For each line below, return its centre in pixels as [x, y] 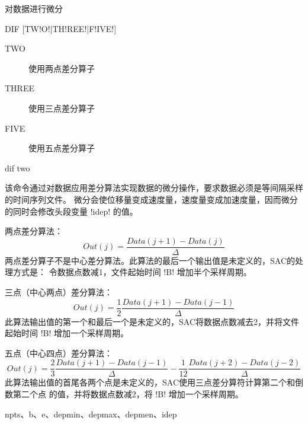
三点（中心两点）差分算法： [59, 291]
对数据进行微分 [34, 8]
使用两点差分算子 [62, 68]
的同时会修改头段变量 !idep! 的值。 [71, 211]
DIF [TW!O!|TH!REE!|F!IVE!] [61, 28]
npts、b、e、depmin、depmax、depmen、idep [91, 414]
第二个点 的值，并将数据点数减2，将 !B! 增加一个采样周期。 [128, 394]
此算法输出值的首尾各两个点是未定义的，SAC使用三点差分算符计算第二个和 [150, 382]
